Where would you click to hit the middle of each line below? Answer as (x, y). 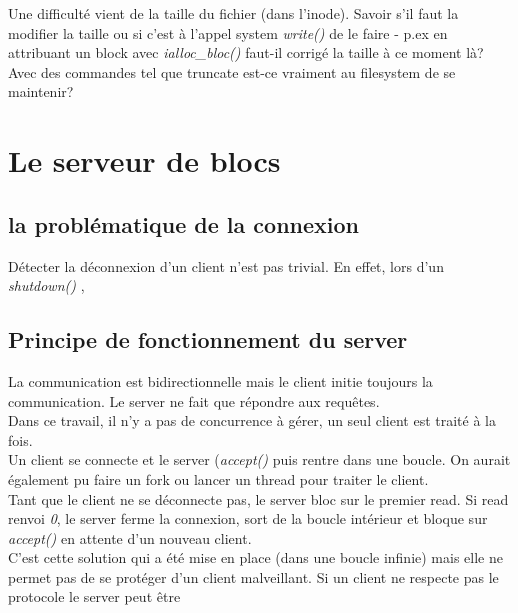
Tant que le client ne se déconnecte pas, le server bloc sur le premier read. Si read (258, 498)
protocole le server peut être (94, 596)
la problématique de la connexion (183, 223)
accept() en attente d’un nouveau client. (130, 537)
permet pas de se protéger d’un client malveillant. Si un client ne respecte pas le (253, 576)
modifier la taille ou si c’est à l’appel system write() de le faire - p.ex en (228, 32)
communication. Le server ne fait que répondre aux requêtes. (194, 400)
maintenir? (41, 91)
